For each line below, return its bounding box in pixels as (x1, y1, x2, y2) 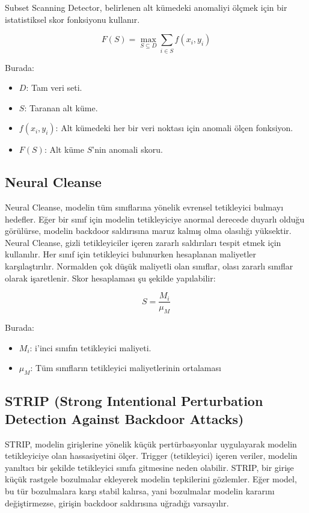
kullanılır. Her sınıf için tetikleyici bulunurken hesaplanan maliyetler (5, 248, 257, 260)
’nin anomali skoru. (92, 143, 163, 156)
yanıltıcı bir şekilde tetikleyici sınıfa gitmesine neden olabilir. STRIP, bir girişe (5, 461, 294, 473)
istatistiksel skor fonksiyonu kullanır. (5, 13, 140, 25)
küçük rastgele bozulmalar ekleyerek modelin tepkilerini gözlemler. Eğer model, (5, 473, 297, 485)
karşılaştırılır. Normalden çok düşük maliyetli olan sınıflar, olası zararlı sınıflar (5, 260, 293, 272)
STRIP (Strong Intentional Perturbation (5, 392, 263, 410)
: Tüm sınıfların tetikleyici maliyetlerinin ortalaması (30, 361, 221, 374)
